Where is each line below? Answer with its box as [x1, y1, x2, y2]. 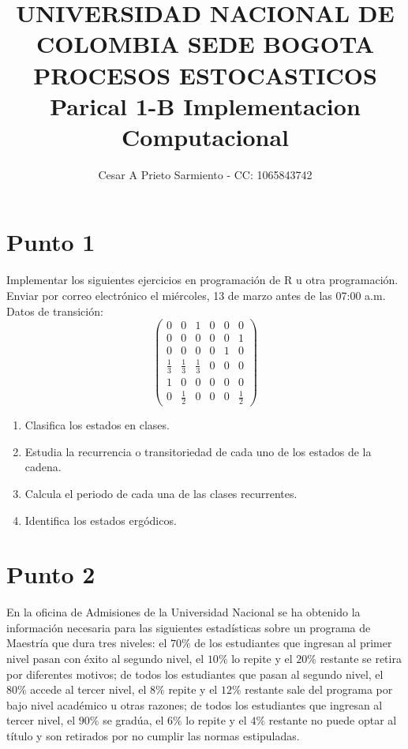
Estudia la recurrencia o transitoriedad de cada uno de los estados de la [24, 443, 372, 459]
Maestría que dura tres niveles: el [6, 635, 167, 651]
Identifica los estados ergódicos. [24, 511, 177, 528]
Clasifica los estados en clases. [24, 417, 170, 433]
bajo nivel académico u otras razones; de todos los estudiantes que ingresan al [6, 696, 383, 713]
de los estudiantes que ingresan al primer [194, 635, 392, 651]
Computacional [122, 120, 289, 152]
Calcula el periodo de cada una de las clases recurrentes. [24, 485, 298, 501]
